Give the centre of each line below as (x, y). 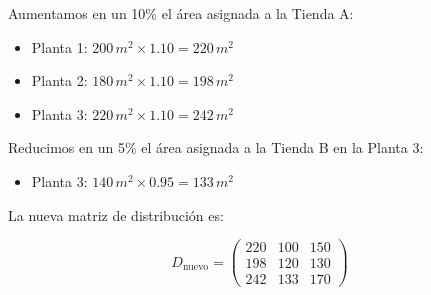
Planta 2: (59, 80)
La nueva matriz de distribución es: (116, 214)
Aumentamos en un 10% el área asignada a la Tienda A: (181, 13)
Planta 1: (59, 46)
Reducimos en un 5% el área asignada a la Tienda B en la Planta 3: (216, 147)
